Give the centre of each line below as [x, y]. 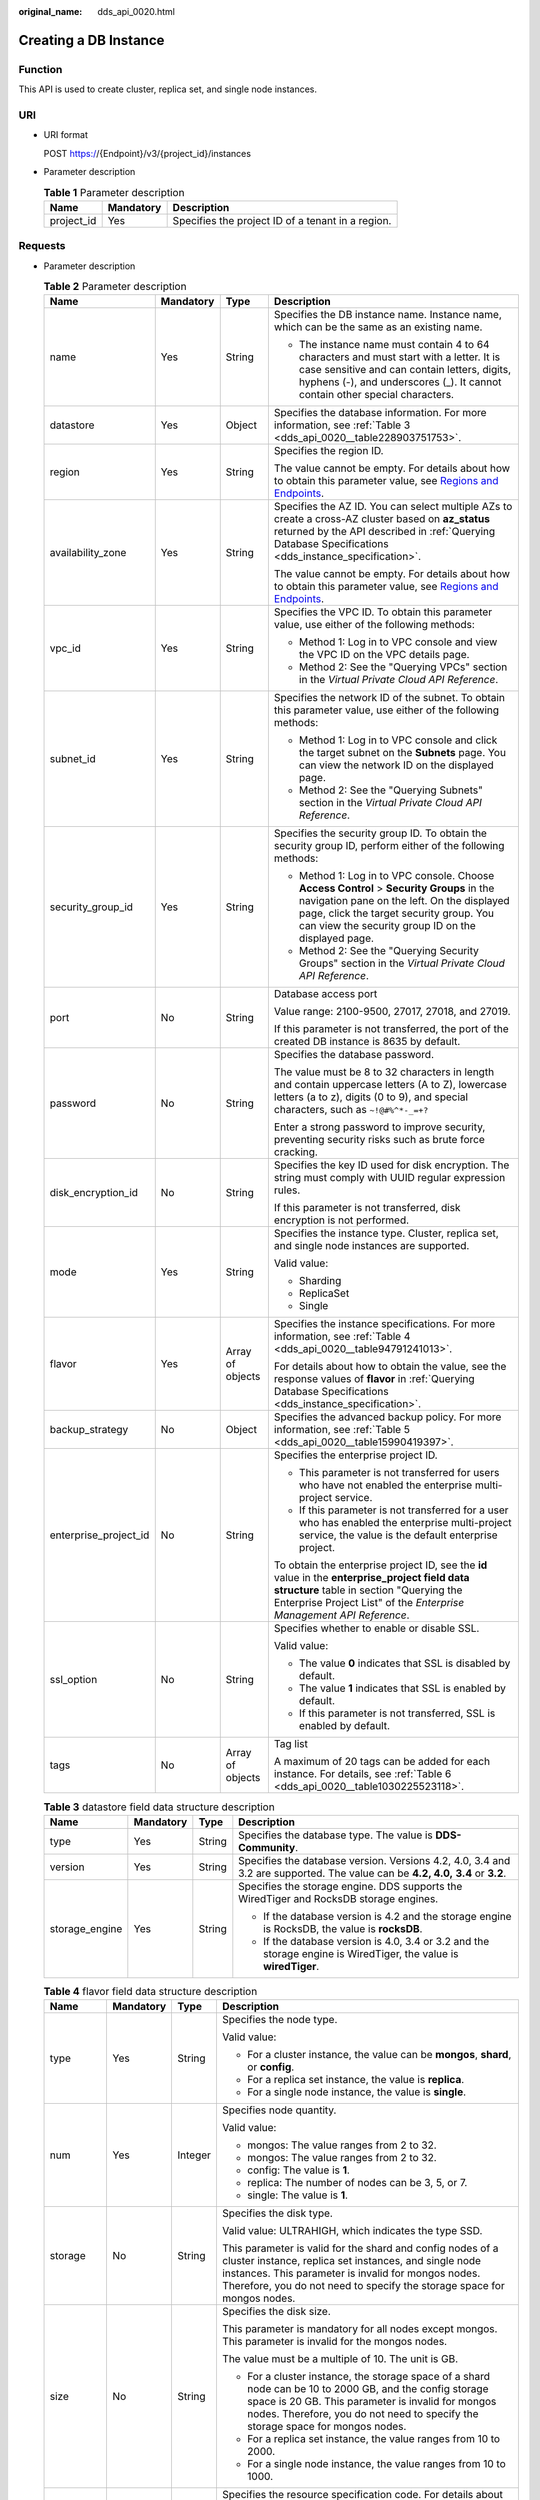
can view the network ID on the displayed [396, 765]
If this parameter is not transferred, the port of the [391, 1029]
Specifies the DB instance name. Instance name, [387, 315]
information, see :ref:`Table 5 [341, 1430]
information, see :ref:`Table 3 [342, 425]
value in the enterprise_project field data [371, 1578]
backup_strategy [89, 1430]
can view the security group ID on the [387, 926]
